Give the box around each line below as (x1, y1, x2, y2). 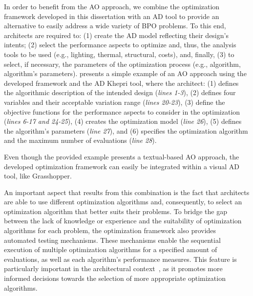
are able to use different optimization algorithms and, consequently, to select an (4, 197, 242, 207)
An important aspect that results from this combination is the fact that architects (4, 187, 250, 197)
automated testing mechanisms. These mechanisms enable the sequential (4, 235, 221, 245)
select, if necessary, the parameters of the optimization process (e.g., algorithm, (4, 59, 241, 69)
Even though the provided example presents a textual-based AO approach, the (4, 151, 239, 161)
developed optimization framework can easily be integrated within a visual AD (4, 161, 239, 171)
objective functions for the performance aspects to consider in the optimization (4, 106, 240, 117)
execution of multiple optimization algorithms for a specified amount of (4, 244, 217, 255)
